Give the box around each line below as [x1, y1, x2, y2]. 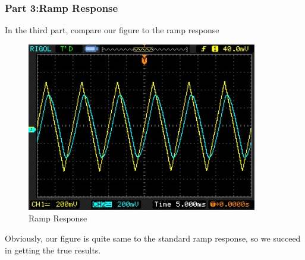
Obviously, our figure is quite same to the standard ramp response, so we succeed [5, 232, 301, 244]
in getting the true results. [5, 243, 101, 256]
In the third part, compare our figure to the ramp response [5, 24, 219, 36]
